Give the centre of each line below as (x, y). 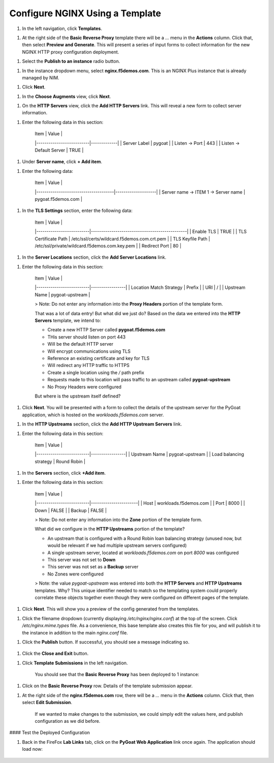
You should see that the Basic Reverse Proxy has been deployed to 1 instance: (117, 675)
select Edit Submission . (47, 703)
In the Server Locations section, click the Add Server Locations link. (94, 257)
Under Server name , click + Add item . (62, 162)
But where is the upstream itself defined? (78, 396)
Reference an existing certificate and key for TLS (98, 358)
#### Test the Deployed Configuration (50, 733)
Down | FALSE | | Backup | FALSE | (71, 510)
